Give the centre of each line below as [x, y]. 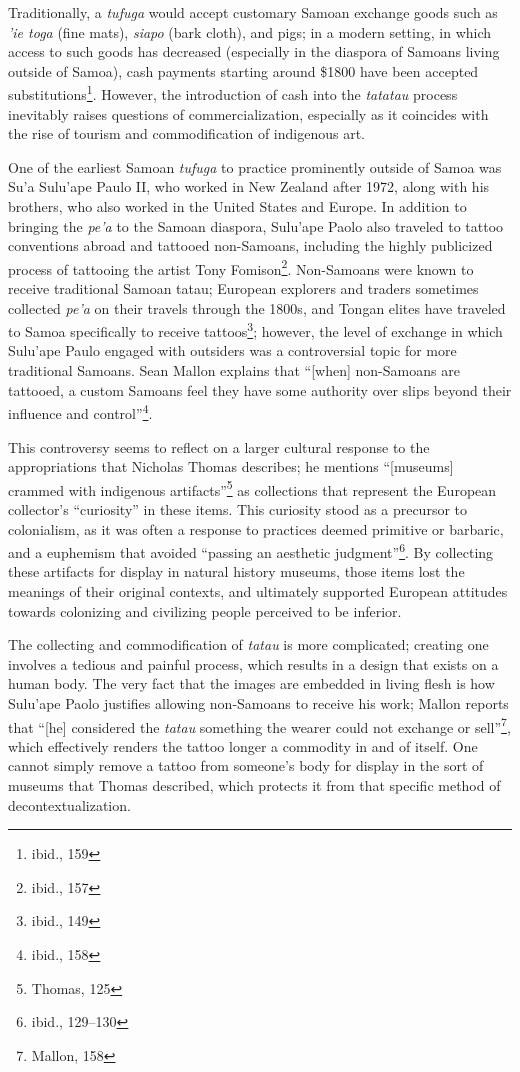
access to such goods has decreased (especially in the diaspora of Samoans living [254, 51]
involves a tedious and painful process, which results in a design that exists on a [253, 663]
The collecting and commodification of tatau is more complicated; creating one [248, 644]
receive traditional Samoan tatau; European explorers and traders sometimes [243, 288]
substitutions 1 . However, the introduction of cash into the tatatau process [233, 93]
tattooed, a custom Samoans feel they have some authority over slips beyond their [260, 389]
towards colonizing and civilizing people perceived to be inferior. [205, 610]
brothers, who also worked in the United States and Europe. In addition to [237, 206]
